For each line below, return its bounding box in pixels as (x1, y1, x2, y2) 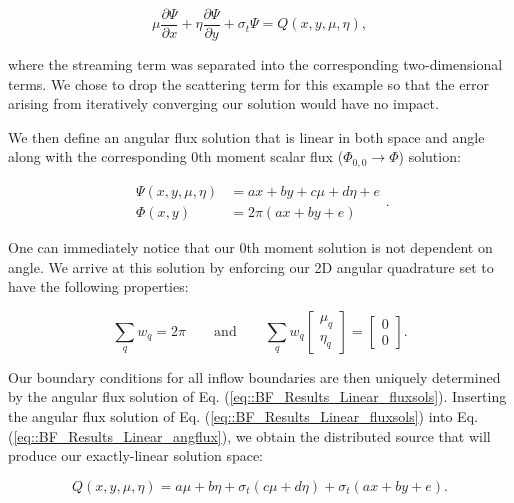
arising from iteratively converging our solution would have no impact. (8, 93, 439, 114)
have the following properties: (8, 276, 189, 297)
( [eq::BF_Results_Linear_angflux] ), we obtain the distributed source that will (8, 425, 491, 446)
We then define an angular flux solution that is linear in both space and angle (8, 126, 485, 147)
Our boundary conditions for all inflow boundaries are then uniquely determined (8, 366, 501, 387)
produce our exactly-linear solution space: (8, 445, 264, 466)
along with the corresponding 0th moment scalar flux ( (8, 146, 344, 167)
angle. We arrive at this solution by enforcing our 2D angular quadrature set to (8, 256, 494, 277)
